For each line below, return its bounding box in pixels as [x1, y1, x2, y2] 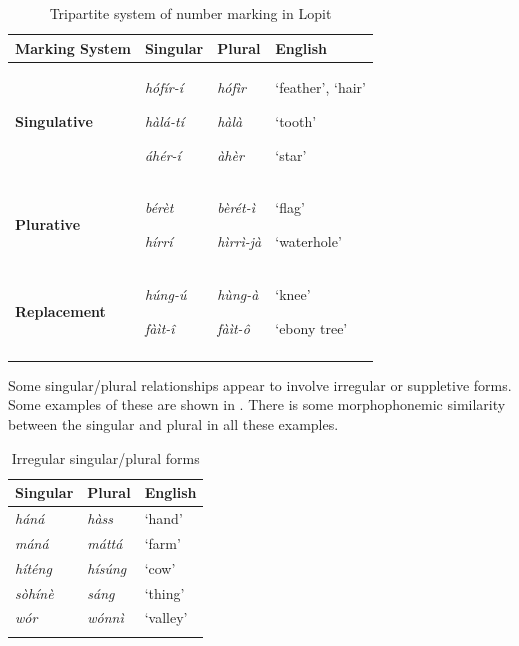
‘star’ [275, 144, 307, 165]
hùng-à [217, 283, 259, 304]
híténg [15, 557, 52, 578]
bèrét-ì [217, 197, 255, 218]
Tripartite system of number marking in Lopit [49, 3, 332, 23]
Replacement [15, 300, 106, 321]
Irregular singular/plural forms [11, 447, 200, 468]
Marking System [15, 37, 131, 58]
